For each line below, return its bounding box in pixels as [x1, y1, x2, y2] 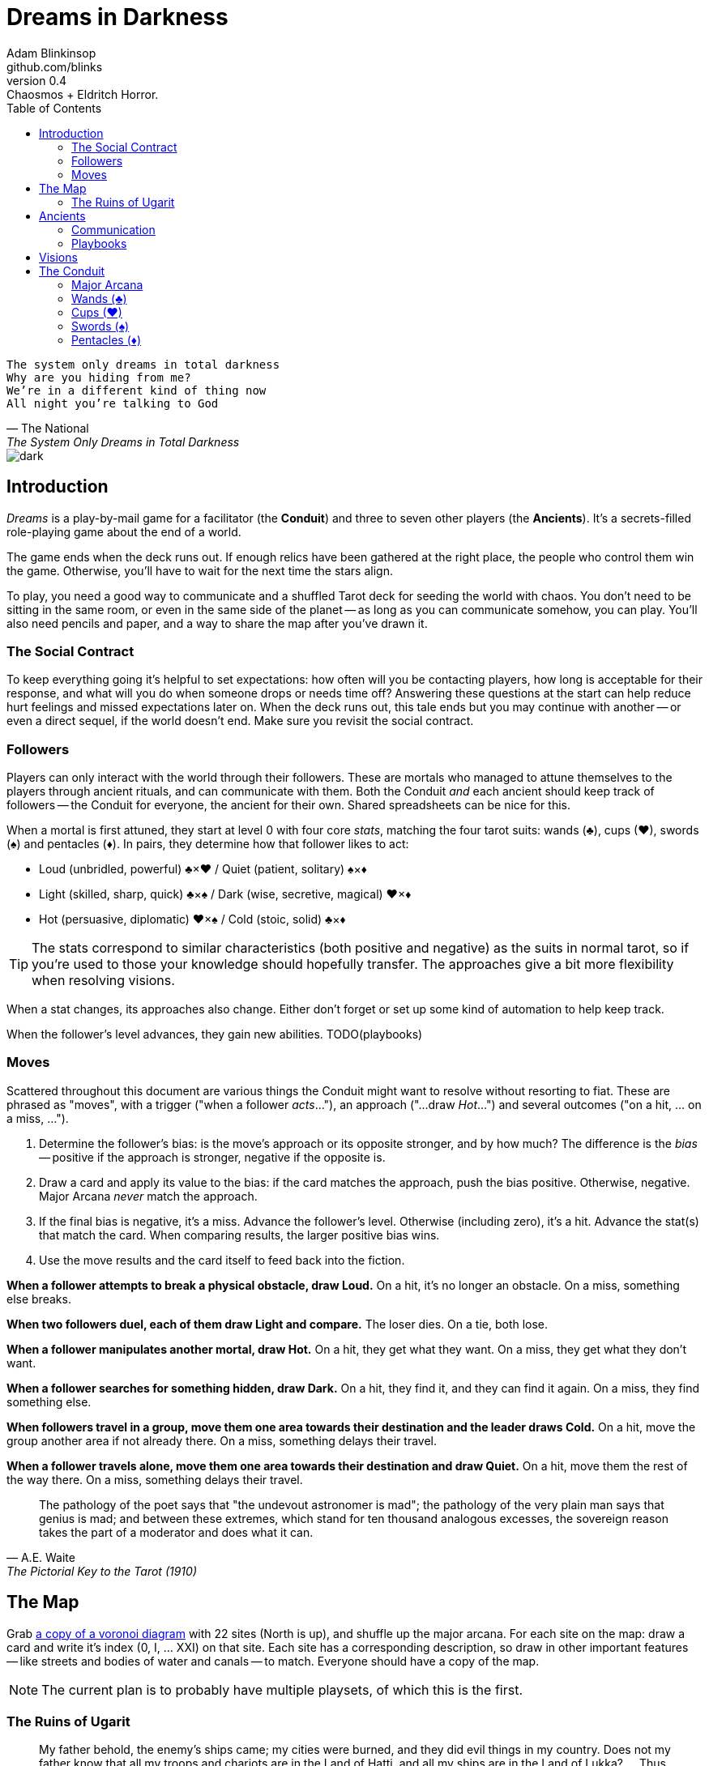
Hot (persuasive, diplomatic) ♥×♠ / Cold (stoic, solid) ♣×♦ [39, 912, 346, 927]
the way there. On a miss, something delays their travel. [6, 1472, 303, 1487]
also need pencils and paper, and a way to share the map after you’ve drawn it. [6, 616, 428, 630]
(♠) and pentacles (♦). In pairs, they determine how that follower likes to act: [6, 837, 409, 851]
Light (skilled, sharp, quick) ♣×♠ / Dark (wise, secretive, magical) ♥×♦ [39, 887, 412, 902]
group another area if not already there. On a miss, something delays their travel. [6, 1433, 437, 1448]
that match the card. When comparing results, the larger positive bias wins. [39, 1227, 440, 1242]
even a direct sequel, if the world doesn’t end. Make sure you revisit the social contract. [6, 714, 474, 728]
